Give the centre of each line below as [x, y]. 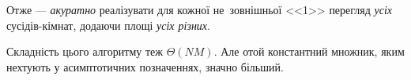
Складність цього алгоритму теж [85, 51]
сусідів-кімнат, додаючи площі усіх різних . [108, 25]
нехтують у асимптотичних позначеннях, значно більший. [145, 66]
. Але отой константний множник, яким [309, 51]
